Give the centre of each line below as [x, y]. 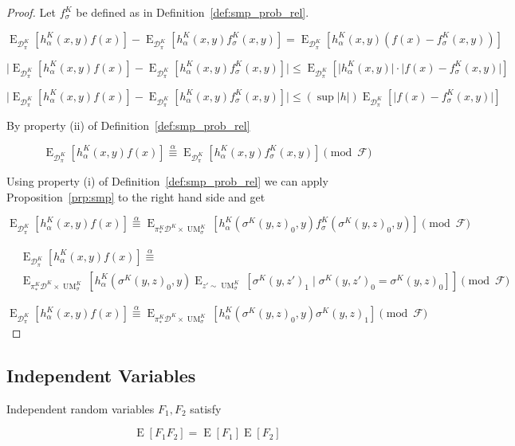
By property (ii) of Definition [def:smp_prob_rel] [128, 125]
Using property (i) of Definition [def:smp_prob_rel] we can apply [167, 181]
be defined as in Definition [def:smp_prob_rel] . [193, 12]
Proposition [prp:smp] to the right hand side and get [136, 196]
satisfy [206, 408]
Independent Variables [101, 375]
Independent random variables [81, 408]
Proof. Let [31, 12]
